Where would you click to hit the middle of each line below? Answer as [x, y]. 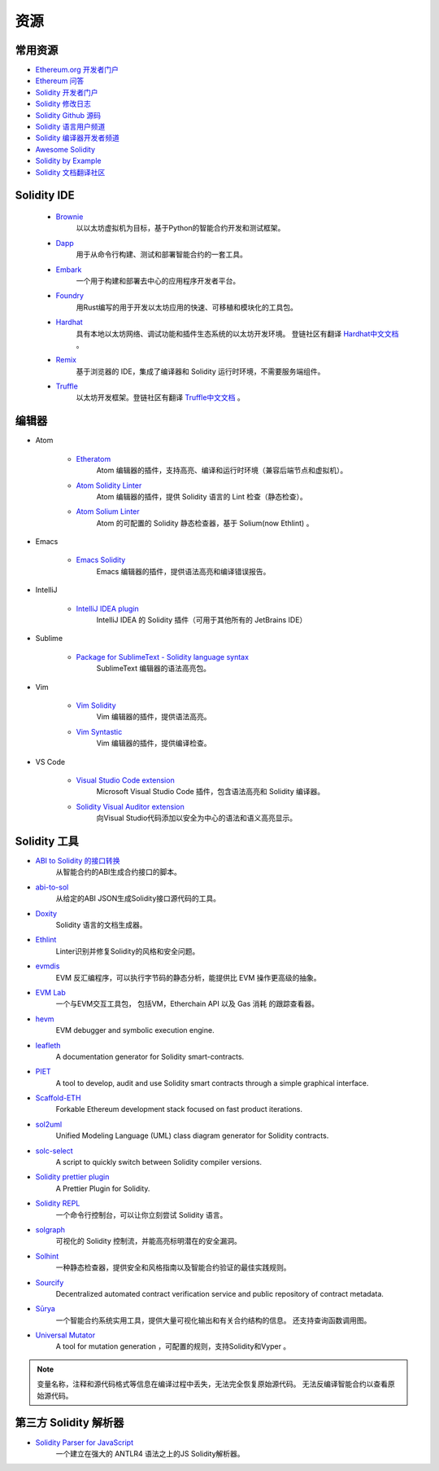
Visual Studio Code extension [125, 780]
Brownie [70, 217]
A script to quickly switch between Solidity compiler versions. [159, 1162]
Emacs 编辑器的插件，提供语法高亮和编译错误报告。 [183, 571]
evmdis [48, 966]
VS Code [50, 762]
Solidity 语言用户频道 [70, 127]
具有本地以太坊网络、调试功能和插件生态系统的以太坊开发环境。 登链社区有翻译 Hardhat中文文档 [237, 333]
